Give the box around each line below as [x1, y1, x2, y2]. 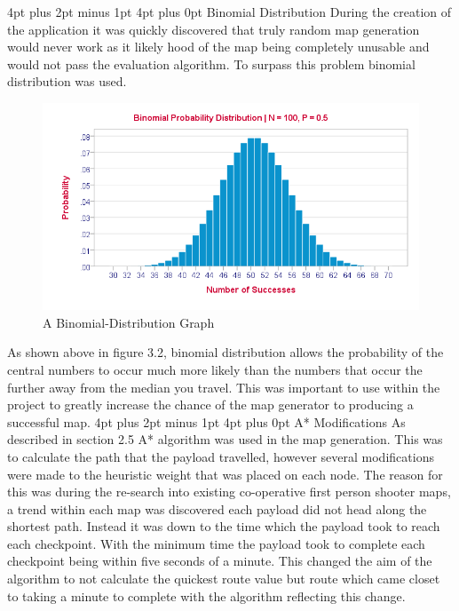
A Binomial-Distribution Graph [43, 313, 215, 331]
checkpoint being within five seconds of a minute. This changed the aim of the [7, 551, 432, 570]
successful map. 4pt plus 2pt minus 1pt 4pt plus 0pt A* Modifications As [7, 412, 406, 431]
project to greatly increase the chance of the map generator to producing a [7, 395, 414, 414]
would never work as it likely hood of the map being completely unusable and [7, 37, 430, 56]
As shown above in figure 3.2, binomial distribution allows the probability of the [7, 343, 444, 361]
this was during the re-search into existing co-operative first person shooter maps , [7, 482, 451, 501]
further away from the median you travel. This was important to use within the [7, 377, 440, 396]
